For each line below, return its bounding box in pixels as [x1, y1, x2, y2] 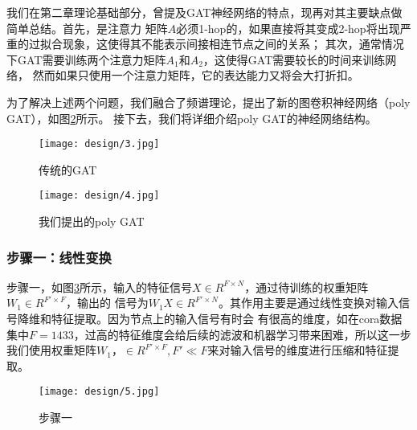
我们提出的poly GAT [39, 213, 145, 230]
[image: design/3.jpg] [39, 138, 160, 150]
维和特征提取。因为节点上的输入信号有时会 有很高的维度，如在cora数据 [28, 310, 403, 327]
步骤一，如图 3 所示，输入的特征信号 [6, 278, 192, 295]
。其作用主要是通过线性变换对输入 [218, 294, 399, 311]
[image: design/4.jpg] [39, 190, 160, 202]
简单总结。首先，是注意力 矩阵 [6, 19, 168, 36]
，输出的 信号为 [66, 294, 149, 311]
